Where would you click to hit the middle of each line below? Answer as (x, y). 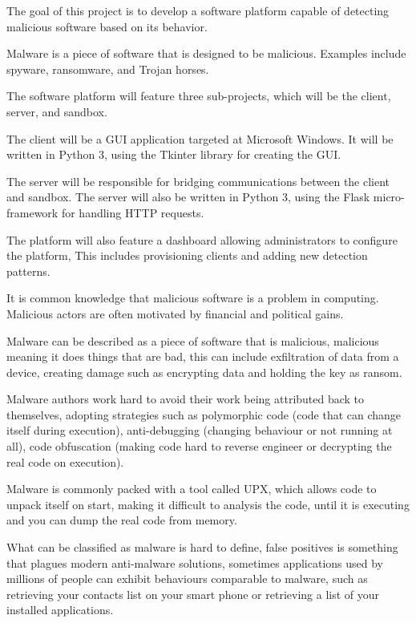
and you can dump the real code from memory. (122, 520)
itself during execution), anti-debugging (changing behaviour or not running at (200, 430)
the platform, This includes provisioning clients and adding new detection (187, 255)
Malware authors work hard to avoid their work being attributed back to (186, 399)
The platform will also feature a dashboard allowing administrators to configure (202, 239)
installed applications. (60, 610)
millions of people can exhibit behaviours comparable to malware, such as (187, 578)
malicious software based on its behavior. (107, 26)
